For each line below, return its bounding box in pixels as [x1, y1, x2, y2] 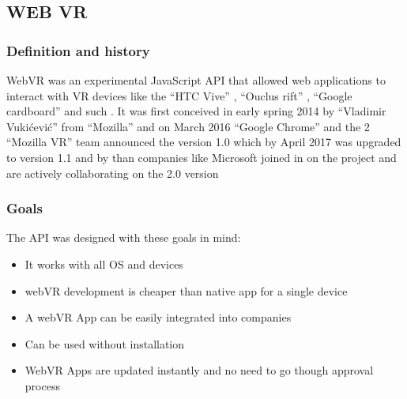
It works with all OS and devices [24, 255, 183, 272]
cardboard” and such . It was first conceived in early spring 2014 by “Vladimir [6, 103, 386, 119]
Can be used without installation [24, 335, 185, 352]
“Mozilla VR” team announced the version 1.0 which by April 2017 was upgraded [6, 134, 401, 150]
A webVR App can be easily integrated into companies [24, 309, 292, 326]
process [24, 377, 60, 393]
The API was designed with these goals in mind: [6, 229, 241, 246]
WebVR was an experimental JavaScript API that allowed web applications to [6, 72, 386, 88]
